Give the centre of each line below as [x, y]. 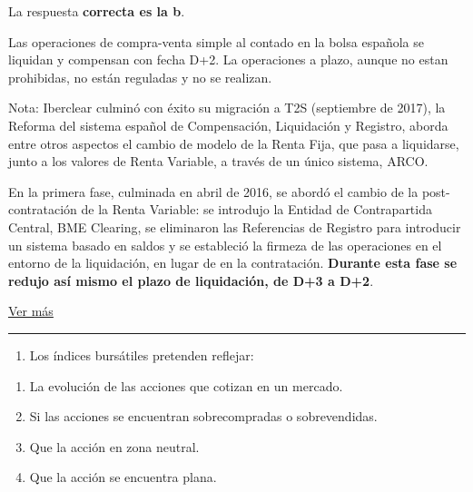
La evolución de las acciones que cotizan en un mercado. [186, 385]
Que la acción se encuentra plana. [123, 477]
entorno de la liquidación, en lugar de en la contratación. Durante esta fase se [233, 263]
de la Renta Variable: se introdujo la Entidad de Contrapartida [256, 209]
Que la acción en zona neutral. [114, 446]
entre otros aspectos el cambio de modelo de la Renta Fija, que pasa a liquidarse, [234, 143]
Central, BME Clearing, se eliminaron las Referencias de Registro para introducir [235, 226]
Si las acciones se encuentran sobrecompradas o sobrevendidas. [203, 416]
